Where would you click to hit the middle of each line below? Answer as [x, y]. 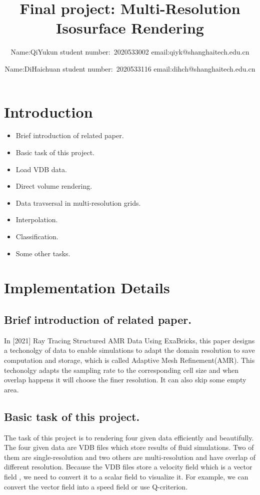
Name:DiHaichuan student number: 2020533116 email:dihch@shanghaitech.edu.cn [130, 68]
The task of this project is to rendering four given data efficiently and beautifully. [129, 437]
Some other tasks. [43, 253]
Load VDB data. [41, 169]
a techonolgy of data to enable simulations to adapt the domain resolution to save [129, 350]
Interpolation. [37, 219]
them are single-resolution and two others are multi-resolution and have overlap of [130, 457]
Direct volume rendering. [54, 186]
